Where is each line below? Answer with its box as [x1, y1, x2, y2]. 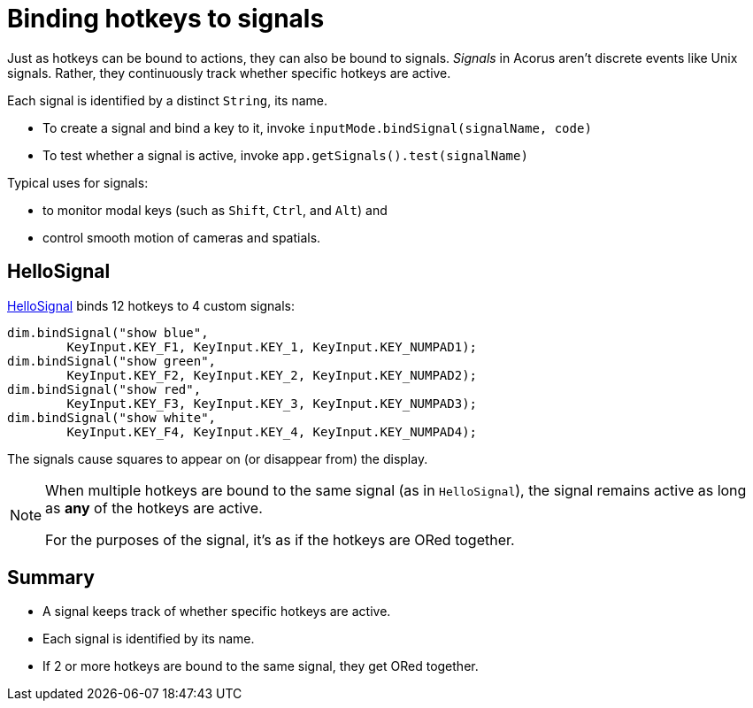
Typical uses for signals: [7, 174, 149, 190]
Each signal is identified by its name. [42, 631, 255, 647]
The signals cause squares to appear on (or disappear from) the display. [7, 450, 428, 466]
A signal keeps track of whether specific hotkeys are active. [42, 604, 391, 619]
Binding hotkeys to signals [7, 4, 325, 34]
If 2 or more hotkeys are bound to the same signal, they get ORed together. [42, 658, 479, 674]
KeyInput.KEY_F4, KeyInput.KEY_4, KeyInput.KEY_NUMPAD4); [66, 424, 478, 439]
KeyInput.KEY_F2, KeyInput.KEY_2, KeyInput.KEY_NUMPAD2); [66, 367, 478, 382]
